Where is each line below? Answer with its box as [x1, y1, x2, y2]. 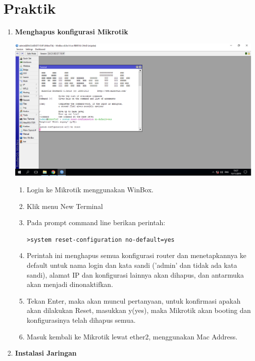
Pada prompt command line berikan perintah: [27, 217, 166, 228]
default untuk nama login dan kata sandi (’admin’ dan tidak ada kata [27, 259, 237, 270]
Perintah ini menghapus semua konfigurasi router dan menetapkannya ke [27, 250, 247, 260]
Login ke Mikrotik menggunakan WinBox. [27, 184, 154, 194]
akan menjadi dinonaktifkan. [27, 279, 113, 289]
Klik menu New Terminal [27, 201, 103, 211]
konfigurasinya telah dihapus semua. [27, 314, 136, 325]
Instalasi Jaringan [15, 348, 77, 358]
